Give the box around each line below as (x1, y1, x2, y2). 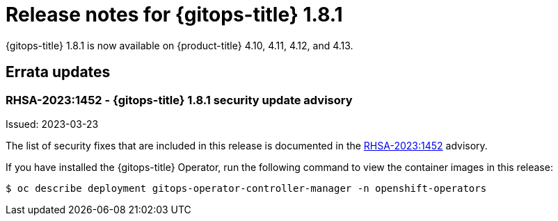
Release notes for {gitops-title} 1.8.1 (6, 3, 343, 26)
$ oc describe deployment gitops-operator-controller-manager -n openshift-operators (6, 182, 487, 194)
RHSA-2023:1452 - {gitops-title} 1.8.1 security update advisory (6, 92, 353, 107)
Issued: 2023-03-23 (6, 117, 99, 130)
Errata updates (6, 63, 111, 81)
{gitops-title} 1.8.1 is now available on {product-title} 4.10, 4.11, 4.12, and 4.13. (6, 39, 353, 51)
